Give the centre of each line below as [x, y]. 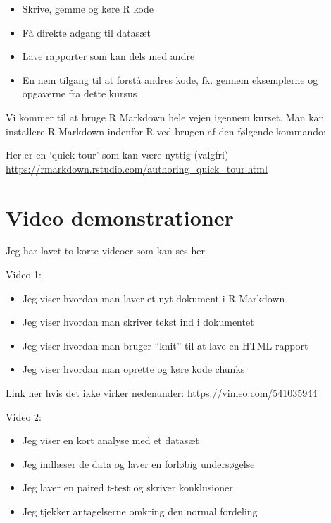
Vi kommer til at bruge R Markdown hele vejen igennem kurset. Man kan [165, 117]
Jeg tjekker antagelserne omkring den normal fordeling [140, 511]
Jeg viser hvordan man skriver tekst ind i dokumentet [138, 322]
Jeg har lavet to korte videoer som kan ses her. [107, 251]
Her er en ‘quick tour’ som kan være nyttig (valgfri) [117, 155]
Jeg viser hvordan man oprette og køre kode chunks [133, 369]
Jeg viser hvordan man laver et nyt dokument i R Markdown [154, 298]
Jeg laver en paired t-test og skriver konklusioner [127, 487]
